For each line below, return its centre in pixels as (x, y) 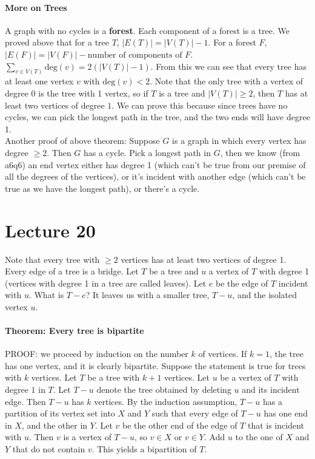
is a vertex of (87, 437)
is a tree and (182, 93)
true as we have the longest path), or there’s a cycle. (102, 188)
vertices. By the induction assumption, (166, 401)
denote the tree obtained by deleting (164, 389)
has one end (286, 413)
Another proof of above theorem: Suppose (82, 141)
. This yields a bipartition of (144, 449)
